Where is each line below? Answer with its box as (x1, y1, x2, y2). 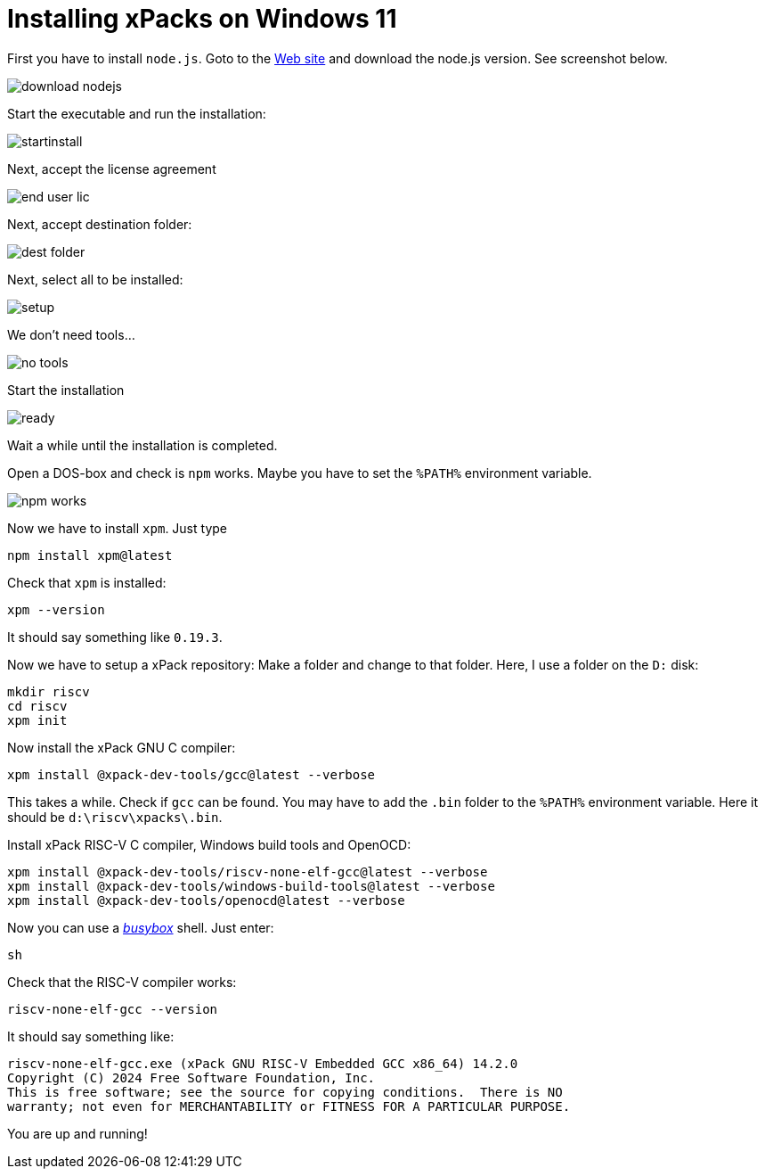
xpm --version (7, 602, 105, 617)
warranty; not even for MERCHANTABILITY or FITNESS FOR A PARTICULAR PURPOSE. (7, 1098, 571, 1114)
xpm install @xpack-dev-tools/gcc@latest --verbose (7, 767, 376, 782)
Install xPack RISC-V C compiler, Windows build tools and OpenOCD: (7, 836, 411, 852)
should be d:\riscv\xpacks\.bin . (7, 809, 223, 825)
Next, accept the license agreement (7, 160, 216, 177)
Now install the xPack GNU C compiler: (7, 739, 236, 755)
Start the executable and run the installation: (7, 105, 266, 121)
